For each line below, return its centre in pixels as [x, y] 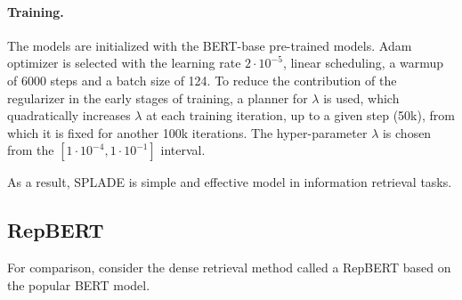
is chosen [407, 132]
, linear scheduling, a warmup [363, 63]
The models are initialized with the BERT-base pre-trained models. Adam [210, 45]
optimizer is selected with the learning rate [124, 63]
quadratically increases [69, 115]
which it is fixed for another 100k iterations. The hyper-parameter [187, 132]
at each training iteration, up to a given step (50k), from [300, 115]
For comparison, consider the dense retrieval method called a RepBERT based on [229, 268]
